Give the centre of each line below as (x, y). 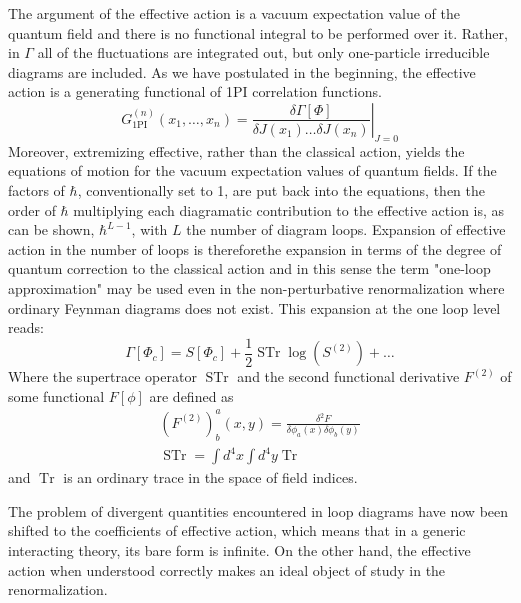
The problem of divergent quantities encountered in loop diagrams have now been (258, 510)
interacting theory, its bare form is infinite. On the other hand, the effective (239, 550)
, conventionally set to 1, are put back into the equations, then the (281, 189)
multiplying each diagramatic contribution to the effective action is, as (289, 209)
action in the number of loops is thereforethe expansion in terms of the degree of (255, 248)
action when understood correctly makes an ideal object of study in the (227, 569)
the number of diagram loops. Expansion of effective (346, 229)
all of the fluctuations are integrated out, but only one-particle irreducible (263, 52)
